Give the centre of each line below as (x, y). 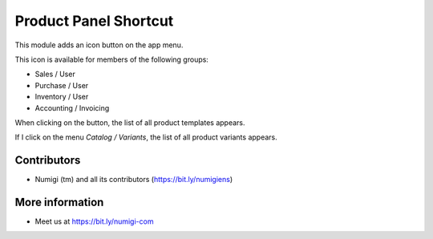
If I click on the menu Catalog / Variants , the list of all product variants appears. (146, 137)
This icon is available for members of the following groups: (111, 59)
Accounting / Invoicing (72, 107)
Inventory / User (62, 97)
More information (59, 202)
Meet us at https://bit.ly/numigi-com (94, 221)
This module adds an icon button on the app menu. (99, 45)
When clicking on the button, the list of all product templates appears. (130, 122)
